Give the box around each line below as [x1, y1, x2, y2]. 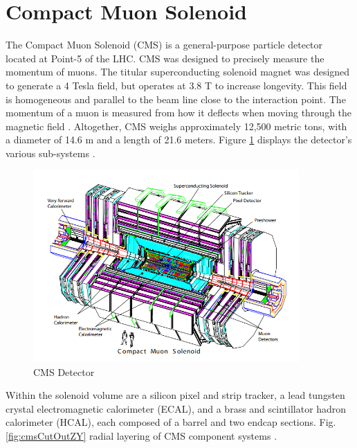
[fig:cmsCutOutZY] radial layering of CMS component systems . [6, 429, 277, 443]
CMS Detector [33, 364, 95, 379]
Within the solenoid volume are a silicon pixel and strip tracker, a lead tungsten [6, 388, 345, 402]
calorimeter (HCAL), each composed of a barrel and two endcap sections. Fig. [6, 415, 336, 429]
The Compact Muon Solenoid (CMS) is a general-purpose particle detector [6, 37, 323, 52]
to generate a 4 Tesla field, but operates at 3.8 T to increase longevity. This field [6, 78, 347, 92]
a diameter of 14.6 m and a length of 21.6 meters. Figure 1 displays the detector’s [6, 132, 352, 147]
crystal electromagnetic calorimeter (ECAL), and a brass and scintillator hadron [6, 401, 347, 415]
